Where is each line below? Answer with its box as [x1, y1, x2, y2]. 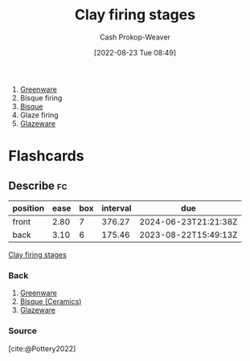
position [12, 203, 45, 214]
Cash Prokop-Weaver [99, 32, 171, 42]
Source [8, 326, 38, 337]
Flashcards [8, 147, 84, 166]
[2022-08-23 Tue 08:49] [93, 47, 177, 57]
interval [101, 203, 132, 214]
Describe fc [8, 178, 68, 192]
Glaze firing [19, 110, 59, 120]
